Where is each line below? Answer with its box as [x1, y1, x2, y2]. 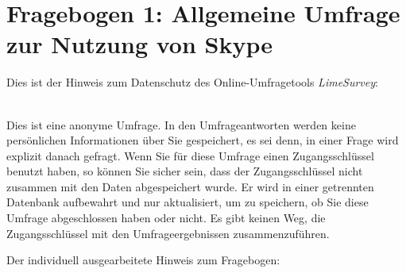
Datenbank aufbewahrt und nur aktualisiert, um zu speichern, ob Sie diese [6, 194, 369, 210]
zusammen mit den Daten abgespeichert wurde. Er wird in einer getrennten [6, 178, 374, 194]
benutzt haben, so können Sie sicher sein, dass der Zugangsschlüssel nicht [6, 163, 363, 179]
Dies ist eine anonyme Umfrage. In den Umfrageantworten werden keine [6, 116, 356, 133]
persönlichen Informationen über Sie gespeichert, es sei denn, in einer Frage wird [6, 132, 399, 148]
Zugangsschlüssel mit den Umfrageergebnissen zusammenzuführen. [6, 225, 330, 241]
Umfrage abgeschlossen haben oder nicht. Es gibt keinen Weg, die [6, 210, 326, 226]
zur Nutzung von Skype [6, 28, 273, 60]
